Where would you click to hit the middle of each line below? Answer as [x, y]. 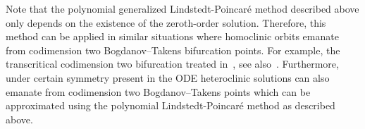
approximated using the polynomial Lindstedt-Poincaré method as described [171, 105]
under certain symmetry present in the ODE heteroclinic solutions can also [168, 77]
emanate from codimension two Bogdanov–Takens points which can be [158, 91]
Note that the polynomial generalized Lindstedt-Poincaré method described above [182, 8]
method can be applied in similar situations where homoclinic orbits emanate [172, 36]
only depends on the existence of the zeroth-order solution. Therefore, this [166, 22]
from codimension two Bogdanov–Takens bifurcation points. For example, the [173, 50]
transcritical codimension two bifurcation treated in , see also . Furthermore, [172, 64]
